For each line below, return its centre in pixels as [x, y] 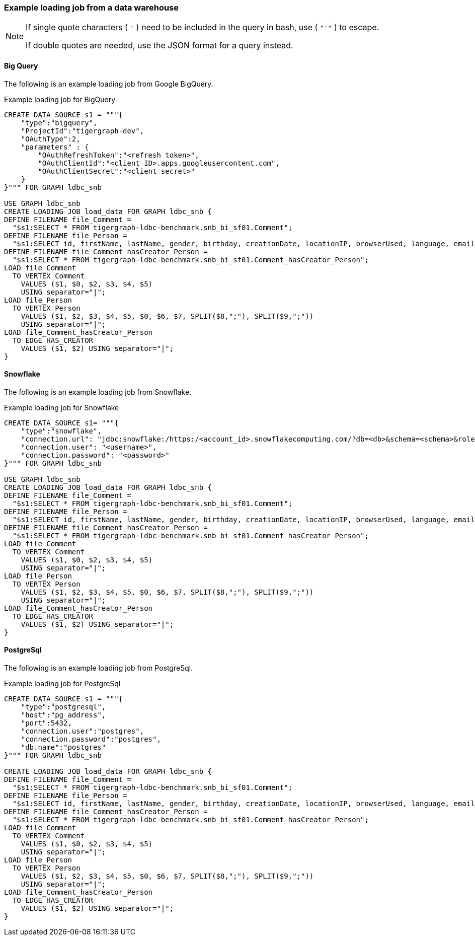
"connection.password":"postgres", [91, 739]
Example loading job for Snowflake [62, 407]
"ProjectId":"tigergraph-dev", [83, 131]
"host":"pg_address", [63, 715]
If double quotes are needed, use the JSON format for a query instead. [160, 46]
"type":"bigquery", [59, 123]
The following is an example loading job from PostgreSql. [99, 668]
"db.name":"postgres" [63, 747]
